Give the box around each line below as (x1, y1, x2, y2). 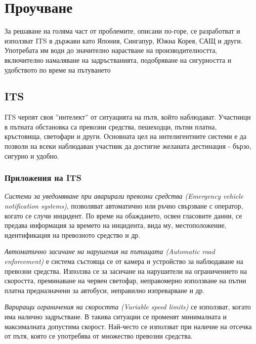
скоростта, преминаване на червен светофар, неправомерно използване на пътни (4, 275, 247, 286)
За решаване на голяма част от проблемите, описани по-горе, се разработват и (4, 26, 240, 36)
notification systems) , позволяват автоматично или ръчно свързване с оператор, (4, 201, 243, 211)
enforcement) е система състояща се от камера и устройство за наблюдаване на (4, 256, 244, 266)
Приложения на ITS (4, 172, 82, 184)
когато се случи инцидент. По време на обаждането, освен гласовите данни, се (4, 210, 242, 220)
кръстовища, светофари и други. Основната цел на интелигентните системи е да (4, 131, 247, 141)
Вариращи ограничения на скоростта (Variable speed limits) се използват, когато (4, 301, 251, 312)
